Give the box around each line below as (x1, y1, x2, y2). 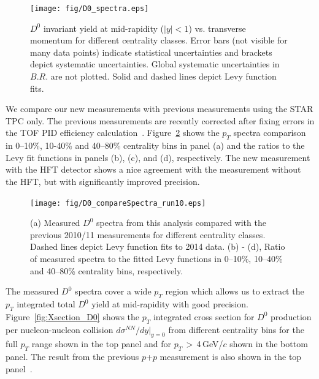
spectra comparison (233, 126, 306, 139)
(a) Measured (30, 216, 80, 229)
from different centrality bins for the (168, 323, 304, 336)
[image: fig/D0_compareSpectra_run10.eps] (30, 198, 206, 208)
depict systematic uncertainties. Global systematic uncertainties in (30, 58, 280, 70)
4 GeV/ (196, 337, 223, 350)
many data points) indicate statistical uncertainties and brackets (30, 45, 272, 58)
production (271, 310, 312, 323)
